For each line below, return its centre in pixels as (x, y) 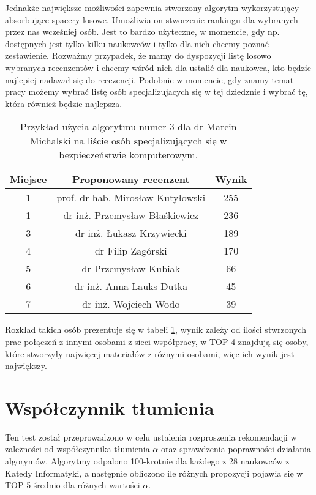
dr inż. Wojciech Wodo (131, 304)
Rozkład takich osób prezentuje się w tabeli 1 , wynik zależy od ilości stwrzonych (156, 329)
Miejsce (28, 179)
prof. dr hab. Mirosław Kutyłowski (131, 198)
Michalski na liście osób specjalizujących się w (129, 141)
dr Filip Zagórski (131, 251)
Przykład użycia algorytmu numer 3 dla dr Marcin (128, 127)
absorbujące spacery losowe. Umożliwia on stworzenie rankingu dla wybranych (152, 19)
